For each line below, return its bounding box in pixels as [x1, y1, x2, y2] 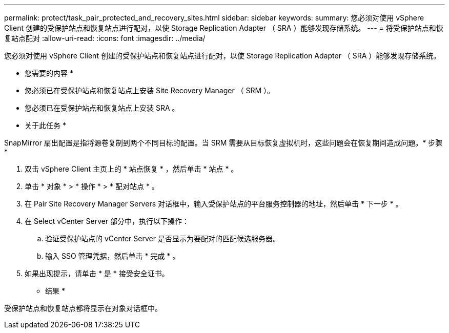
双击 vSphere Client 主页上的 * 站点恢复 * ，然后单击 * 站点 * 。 [25, 164, 238, 173]
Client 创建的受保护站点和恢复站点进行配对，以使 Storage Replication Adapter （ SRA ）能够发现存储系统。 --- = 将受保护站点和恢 [4, 24, 443, 32]
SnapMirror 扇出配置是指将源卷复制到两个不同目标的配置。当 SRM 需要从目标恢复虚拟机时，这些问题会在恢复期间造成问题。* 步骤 [4, 138, 443, 147]
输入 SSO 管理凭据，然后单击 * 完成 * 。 [45, 252, 180, 260]
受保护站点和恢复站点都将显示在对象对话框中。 [4, 304, 162, 313]
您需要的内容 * [25, 69, 73, 77]
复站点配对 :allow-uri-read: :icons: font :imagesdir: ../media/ [4, 34, 206, 43]
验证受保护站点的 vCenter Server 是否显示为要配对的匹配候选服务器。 [45, 234, 280, 243]
